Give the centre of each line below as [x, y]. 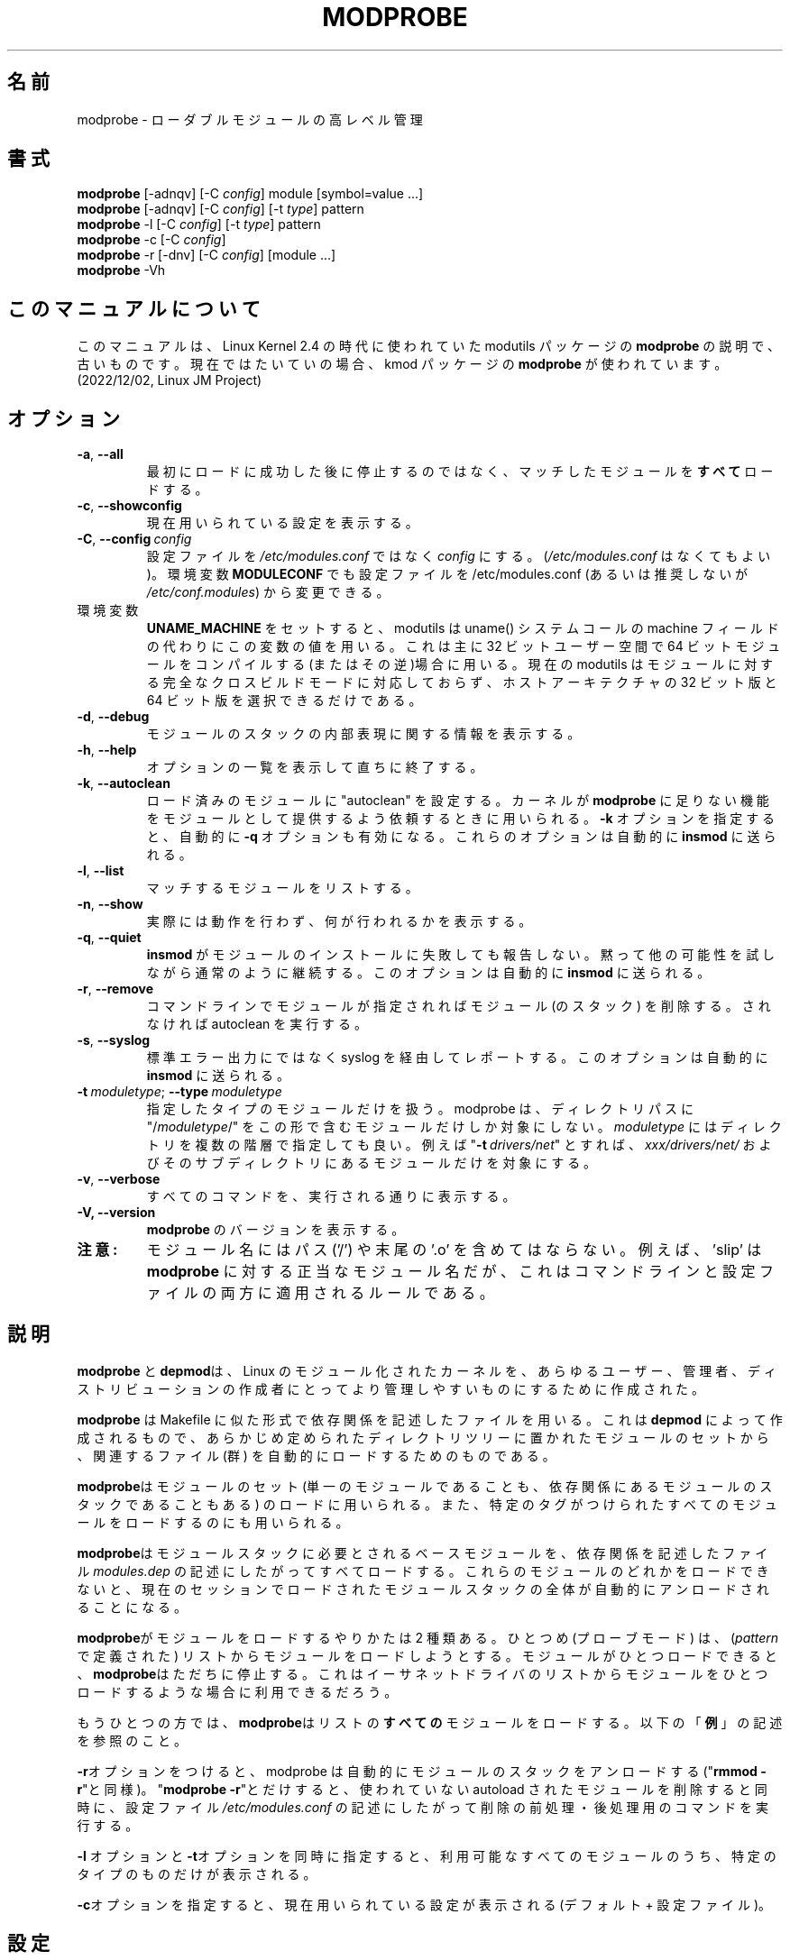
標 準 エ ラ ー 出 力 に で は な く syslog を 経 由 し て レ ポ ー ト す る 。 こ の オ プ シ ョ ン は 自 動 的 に [457, 1058]
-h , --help [107, 750]
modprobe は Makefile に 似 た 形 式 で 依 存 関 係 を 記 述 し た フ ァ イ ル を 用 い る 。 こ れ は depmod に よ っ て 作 [430, 1419]
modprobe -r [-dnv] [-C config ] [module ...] [207, 255]
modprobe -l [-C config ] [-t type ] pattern [199, 224]
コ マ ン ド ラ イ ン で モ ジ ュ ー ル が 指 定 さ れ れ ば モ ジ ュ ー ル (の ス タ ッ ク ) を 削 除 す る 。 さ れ [459, 1006]
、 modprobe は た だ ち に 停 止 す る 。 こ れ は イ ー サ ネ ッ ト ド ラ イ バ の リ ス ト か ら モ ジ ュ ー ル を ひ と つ [423, 1673]
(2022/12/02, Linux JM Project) [170, 380]
